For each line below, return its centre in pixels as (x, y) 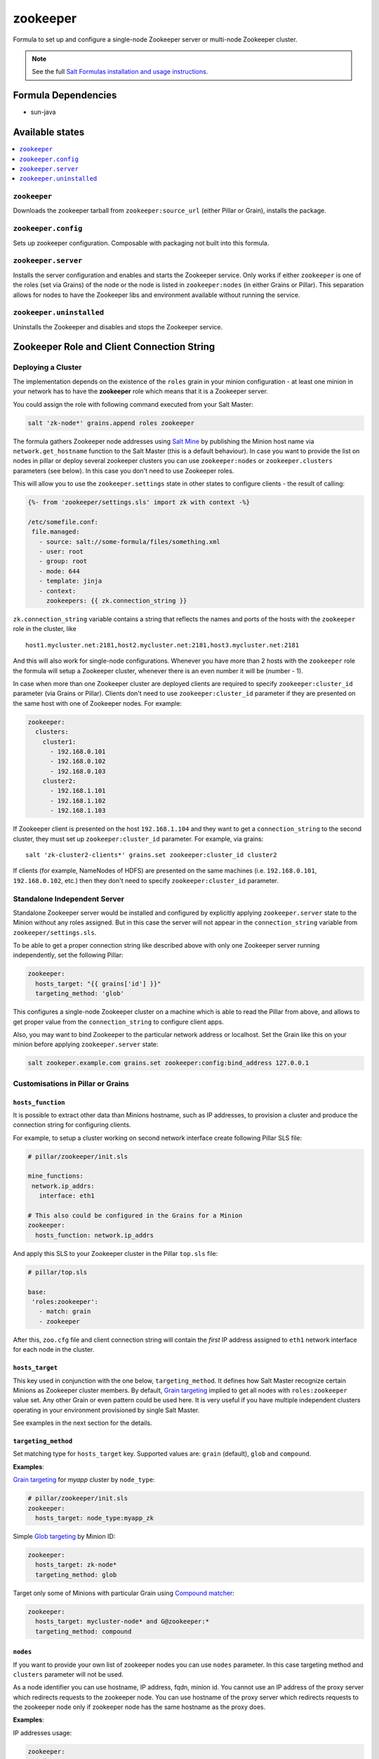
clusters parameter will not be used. (68, 1674)
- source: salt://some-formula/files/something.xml (129, 541)
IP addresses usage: (42, 1733)
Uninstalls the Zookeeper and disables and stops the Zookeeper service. (118, 326)
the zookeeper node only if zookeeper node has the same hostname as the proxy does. (139, 1707)
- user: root (61, 552)
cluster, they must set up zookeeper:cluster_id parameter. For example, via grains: (138, 839)
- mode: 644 (59, 571)
